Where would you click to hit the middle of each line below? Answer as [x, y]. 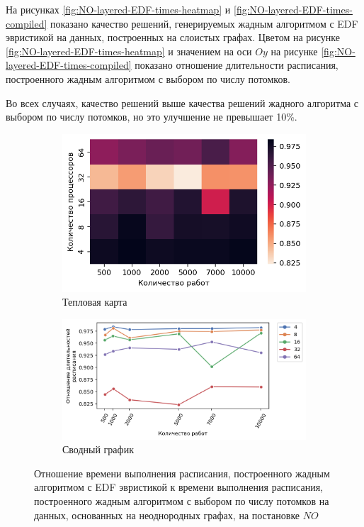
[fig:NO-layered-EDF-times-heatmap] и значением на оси [129, 51]
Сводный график [98, 449]
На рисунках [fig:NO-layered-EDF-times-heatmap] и [118, 9]
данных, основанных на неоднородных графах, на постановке [167, 515]
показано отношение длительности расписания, [237, 65]
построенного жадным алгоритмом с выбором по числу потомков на [182, 500]
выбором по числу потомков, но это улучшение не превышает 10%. [152, 117]
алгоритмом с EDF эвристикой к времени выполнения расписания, [178, 487]
